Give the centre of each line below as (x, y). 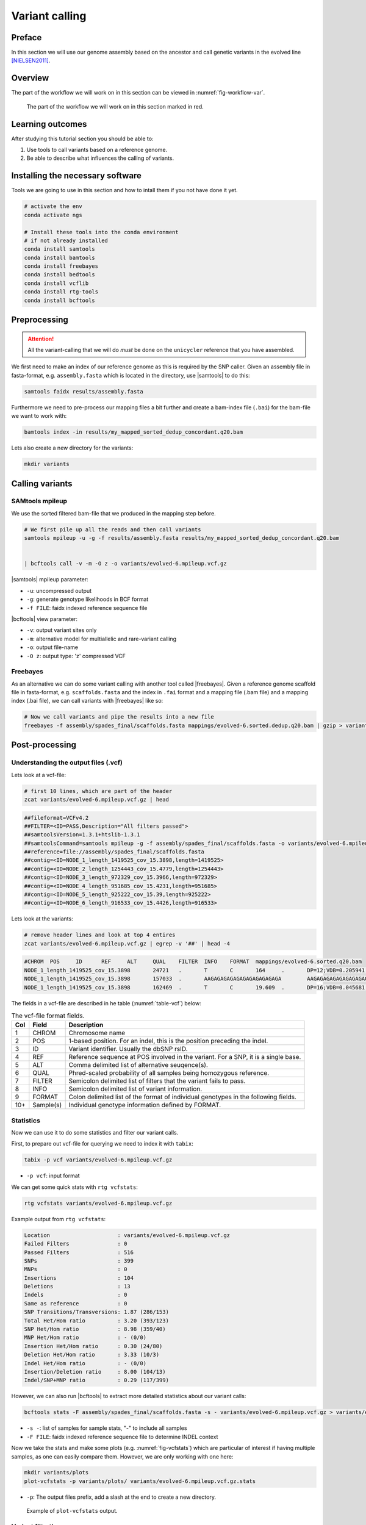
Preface (27, 38)
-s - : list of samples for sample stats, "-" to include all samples (107, 1428)
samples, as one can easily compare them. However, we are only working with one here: (123, 1456)
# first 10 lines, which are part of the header (98, 791)
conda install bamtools (60, 257)
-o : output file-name (52, 647)
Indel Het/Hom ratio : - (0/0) (85, 1363)
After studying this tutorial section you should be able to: (82, 138)
